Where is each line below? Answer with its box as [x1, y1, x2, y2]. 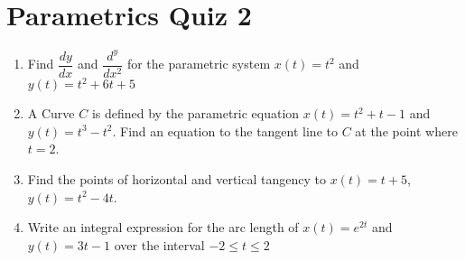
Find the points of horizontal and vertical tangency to [27, 169, 326, 188]
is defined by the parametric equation [91, 104, 300, 123]
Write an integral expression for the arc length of [27, 218, 299, 237]
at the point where [355, 121, 458, 140]
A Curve [27, 104, 75, 123]
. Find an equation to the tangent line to [112, 121, 338, 140]
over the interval [114, 235, 205, 254]
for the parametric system [126, 54, 271, 73]
